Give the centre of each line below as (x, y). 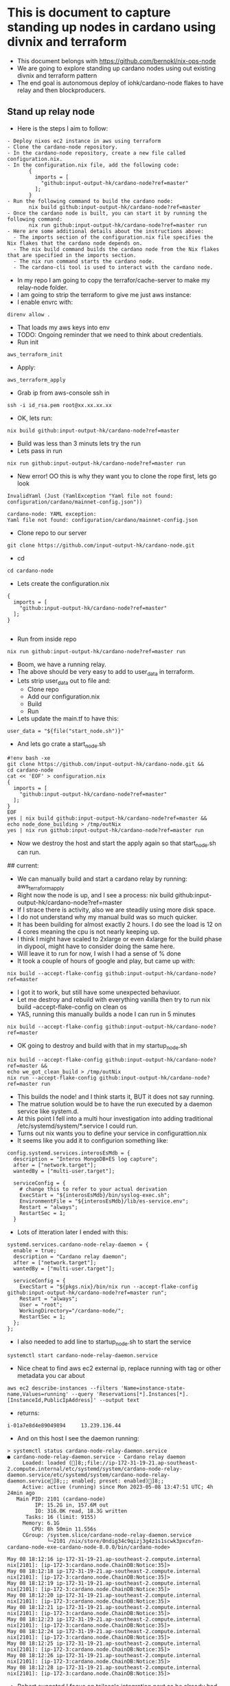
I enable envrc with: (45, 302)
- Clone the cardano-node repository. (62, 147)
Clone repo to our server (52, 533)
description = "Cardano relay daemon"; (70, 1256)
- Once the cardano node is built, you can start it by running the (107, 213)
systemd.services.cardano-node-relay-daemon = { (78, 1245)
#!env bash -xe (29, 758)
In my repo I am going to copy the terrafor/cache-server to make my (114, 280)
